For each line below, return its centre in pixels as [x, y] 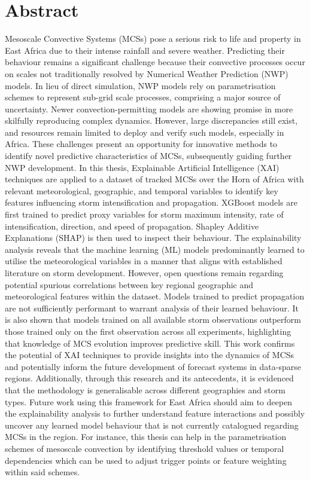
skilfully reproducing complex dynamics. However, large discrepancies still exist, [151, 120]
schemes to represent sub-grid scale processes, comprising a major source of [143, 97]
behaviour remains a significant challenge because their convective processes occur [155, 62]
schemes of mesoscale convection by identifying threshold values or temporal [145, 448]
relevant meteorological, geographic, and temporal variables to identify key [142, 190]
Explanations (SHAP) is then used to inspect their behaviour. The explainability [153, 238]
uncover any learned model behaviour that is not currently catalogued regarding [152, 425]
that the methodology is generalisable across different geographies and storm [145, 389]
